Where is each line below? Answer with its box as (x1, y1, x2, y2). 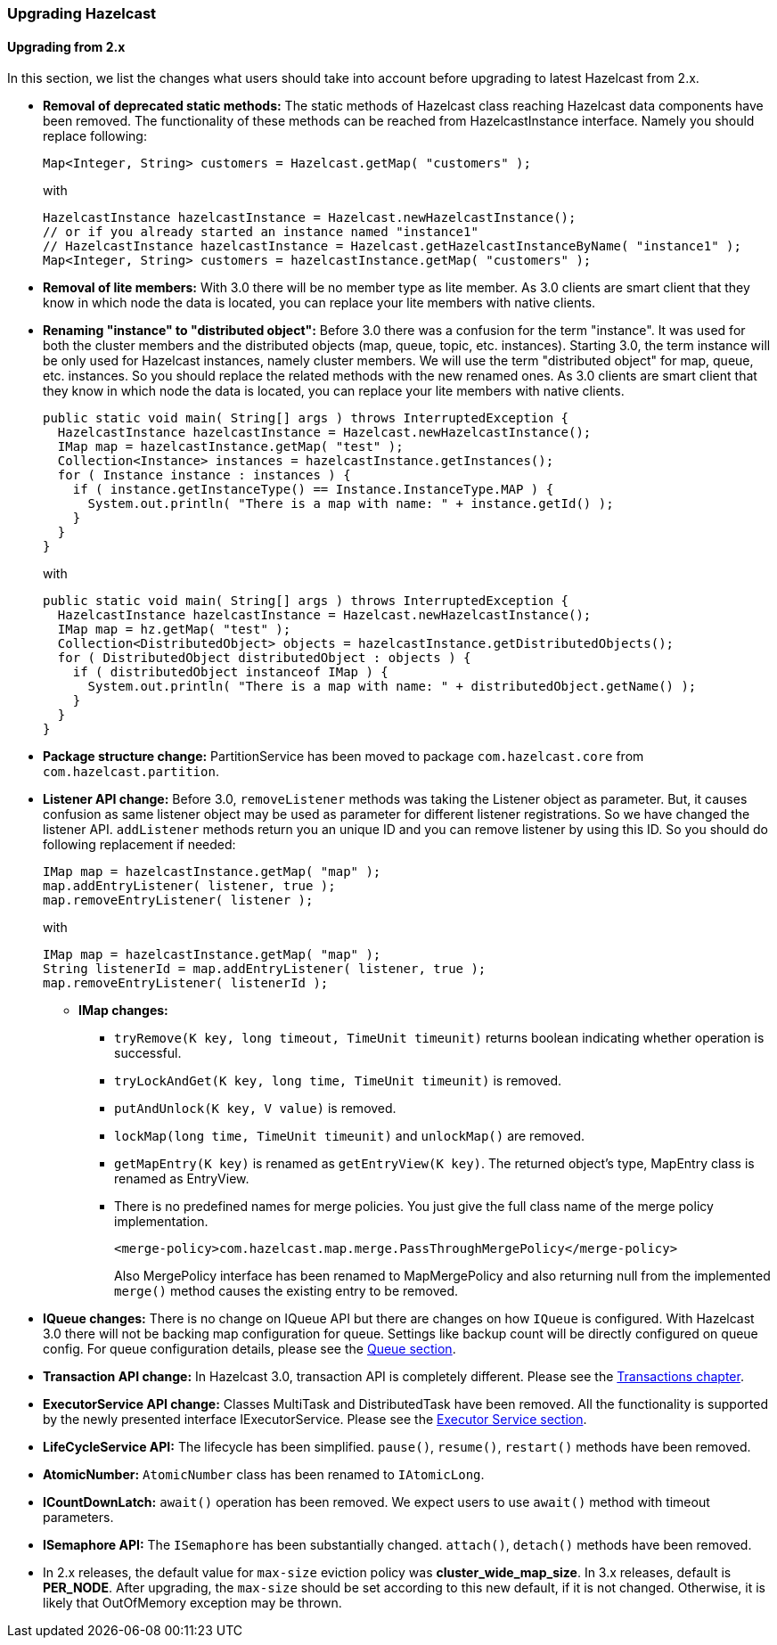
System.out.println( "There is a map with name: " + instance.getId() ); (87, 496, 614, 512)
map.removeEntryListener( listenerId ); (43, 976, 329, 991)
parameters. (43, 1510, 114, 1526)
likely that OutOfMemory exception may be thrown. (43, 1595, 342, 1611)
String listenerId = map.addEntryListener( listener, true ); (43, 962, 487, 977)
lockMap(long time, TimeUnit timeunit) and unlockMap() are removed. (114, 1128, 585, 1144)
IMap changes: (78, 1003, 168, 1019)
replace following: (43, 128, 147, 144)
